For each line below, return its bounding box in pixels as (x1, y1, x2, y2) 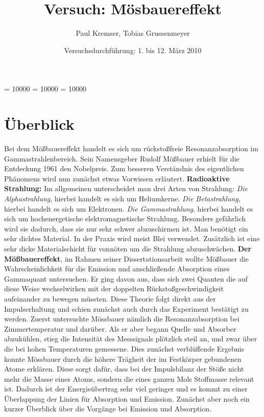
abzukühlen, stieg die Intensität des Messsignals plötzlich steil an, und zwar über (4, 333, 257, 344)
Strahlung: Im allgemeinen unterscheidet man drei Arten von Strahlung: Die (4, 183, 248, 194)
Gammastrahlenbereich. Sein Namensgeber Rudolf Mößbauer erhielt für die (4, 153, 239, 164)
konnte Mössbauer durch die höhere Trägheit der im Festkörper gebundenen (4, 353, 242, 364)
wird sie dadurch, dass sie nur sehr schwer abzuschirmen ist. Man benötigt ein (4, 223, 248, 234)
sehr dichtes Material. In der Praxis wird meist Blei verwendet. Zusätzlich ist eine (4, 233, 260, 244)
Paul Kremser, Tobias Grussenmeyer (76, 28, 190, 38)
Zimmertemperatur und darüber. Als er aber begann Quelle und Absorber (4, 323, 236, 334)
